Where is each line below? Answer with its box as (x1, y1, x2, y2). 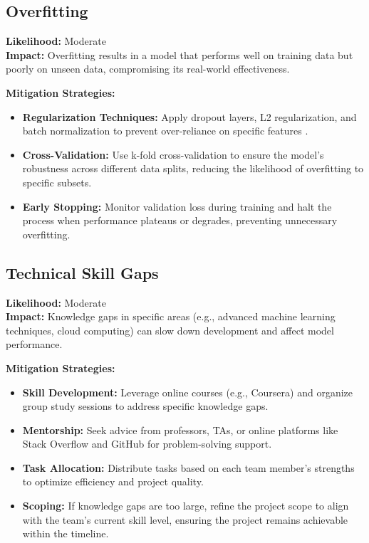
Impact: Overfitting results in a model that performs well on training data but (6, 47, 353, 62)
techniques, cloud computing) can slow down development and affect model (6, 322, 334, 337)
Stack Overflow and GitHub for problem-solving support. (22, 436, 272, 451)
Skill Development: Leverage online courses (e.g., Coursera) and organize (22, 384, 353, 399)
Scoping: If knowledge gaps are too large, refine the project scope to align (22, 498, 349, 513)
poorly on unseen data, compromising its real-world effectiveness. (6, 61, 290, 76)
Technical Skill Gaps (6, 261, 159, 283)
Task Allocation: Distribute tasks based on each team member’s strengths (22, 460, 355, 475)
